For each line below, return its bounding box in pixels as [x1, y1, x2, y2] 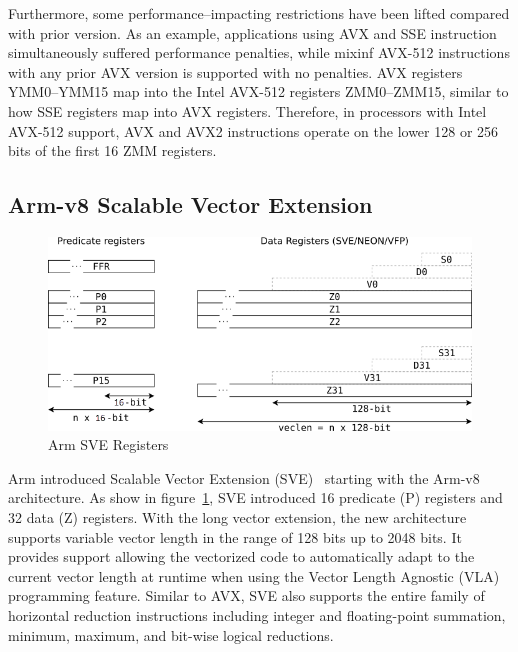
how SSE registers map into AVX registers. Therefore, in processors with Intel [8, 100, 487, 121]
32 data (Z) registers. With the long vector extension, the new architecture [8, 506, 467, 527]
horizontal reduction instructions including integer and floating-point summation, [8, 604, 506, 625]
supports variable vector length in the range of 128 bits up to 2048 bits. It [8, 526, 462, 547]
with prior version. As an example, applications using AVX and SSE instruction [8, 22, 497, 43]
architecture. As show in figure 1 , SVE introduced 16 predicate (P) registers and [8, 487, 503, 508]
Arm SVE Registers [48, 434, 169, 455]
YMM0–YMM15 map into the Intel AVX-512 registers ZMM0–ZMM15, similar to [8, 81, 509, 102]
